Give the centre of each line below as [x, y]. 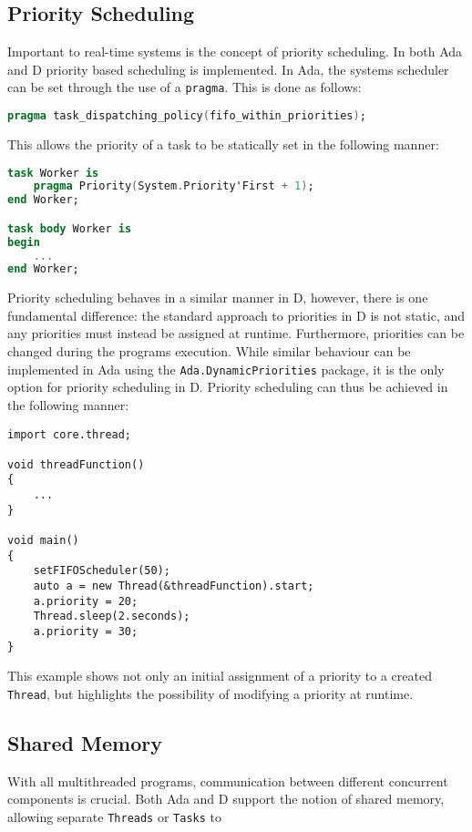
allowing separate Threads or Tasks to [115, 817]
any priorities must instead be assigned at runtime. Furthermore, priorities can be [236, 333]
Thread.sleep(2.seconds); [112, 616]
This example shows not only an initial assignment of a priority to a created [220, 676]
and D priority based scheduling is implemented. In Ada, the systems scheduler [228, 69]
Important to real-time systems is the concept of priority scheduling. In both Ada [235, 51]
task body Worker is [70, 228]
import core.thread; [70, 434]
